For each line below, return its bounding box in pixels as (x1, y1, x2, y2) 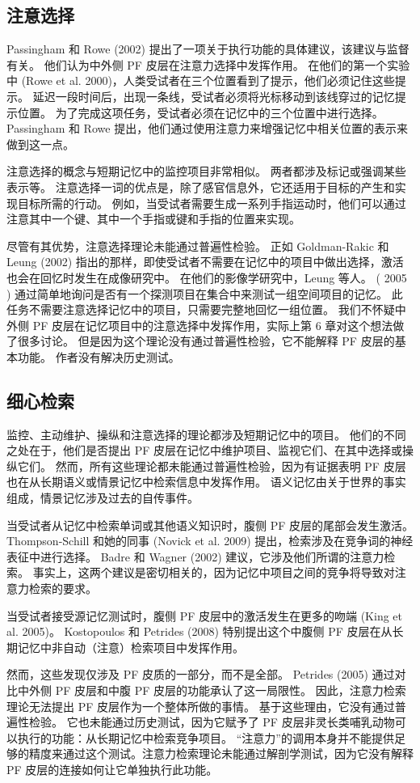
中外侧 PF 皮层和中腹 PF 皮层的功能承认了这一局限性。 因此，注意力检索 (17, 682, 406, 698)
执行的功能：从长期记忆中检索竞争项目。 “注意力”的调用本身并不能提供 (17, 729, 394, 746)
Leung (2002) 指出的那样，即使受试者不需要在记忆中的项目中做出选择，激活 (6, 253, 404, 270)
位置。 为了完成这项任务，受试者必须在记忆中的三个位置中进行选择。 (17, 104, 384, 121)
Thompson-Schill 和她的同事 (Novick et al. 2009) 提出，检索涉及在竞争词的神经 (6, 532, 414, 549)
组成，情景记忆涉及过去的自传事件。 (6, 489, 199, 506)
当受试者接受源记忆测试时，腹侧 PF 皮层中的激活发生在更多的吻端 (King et (6, 607, 402, 624)
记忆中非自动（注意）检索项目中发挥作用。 (17, 638, 244, 655)
